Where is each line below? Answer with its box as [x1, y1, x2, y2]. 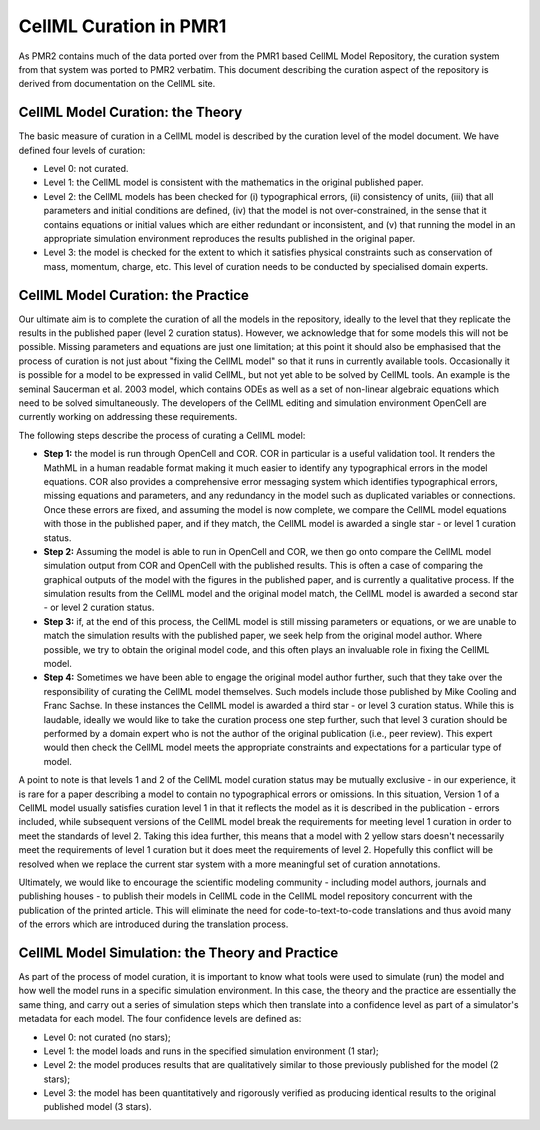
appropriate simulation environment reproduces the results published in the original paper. [43, 232, 415, 244]
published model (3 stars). [43, 1101, 152, 1113]
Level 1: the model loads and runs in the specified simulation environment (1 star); [43, 1045, 379, 1057]
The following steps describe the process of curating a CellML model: [18, 429, 306, 441]
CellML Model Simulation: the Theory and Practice [18, 944, 339, 961]
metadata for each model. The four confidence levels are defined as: [18, 1013, 302, 1025]
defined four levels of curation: [18, 144, 146, 156]
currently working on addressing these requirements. [18, 411, 238, 423]
